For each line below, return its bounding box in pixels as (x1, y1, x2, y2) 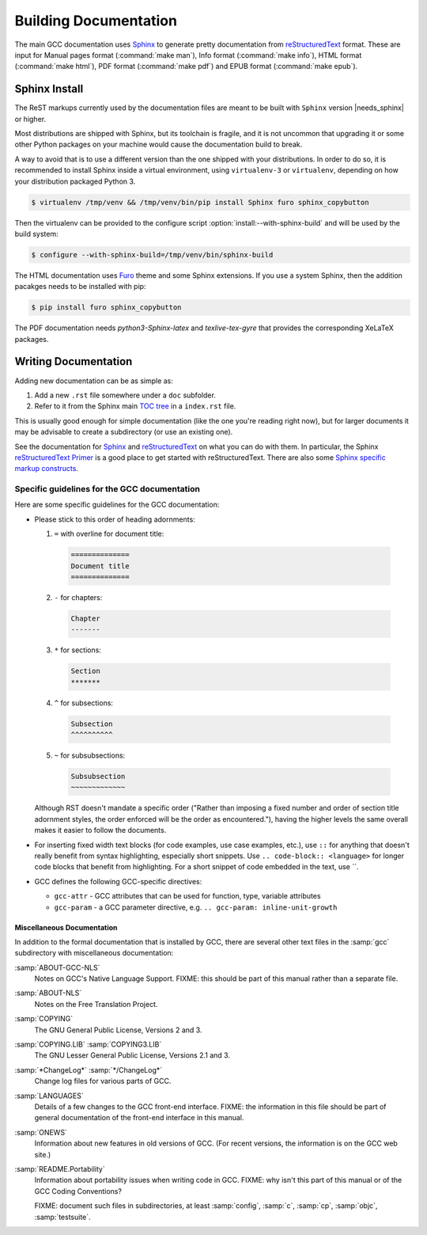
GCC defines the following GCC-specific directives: (34, 876, 202, 886)
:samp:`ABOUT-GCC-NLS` (14, 963, 100, 972)
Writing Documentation (14, 355, 133, 368)
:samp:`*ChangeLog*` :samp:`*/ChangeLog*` (14, 1065, 162, 1074)
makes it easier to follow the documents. (34, 826, 167, 835)
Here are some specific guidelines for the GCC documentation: (14, 500, 220, 510)
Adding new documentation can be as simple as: (14, 376, 174, 386)
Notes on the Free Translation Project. (34, 999, 158, 1009)
